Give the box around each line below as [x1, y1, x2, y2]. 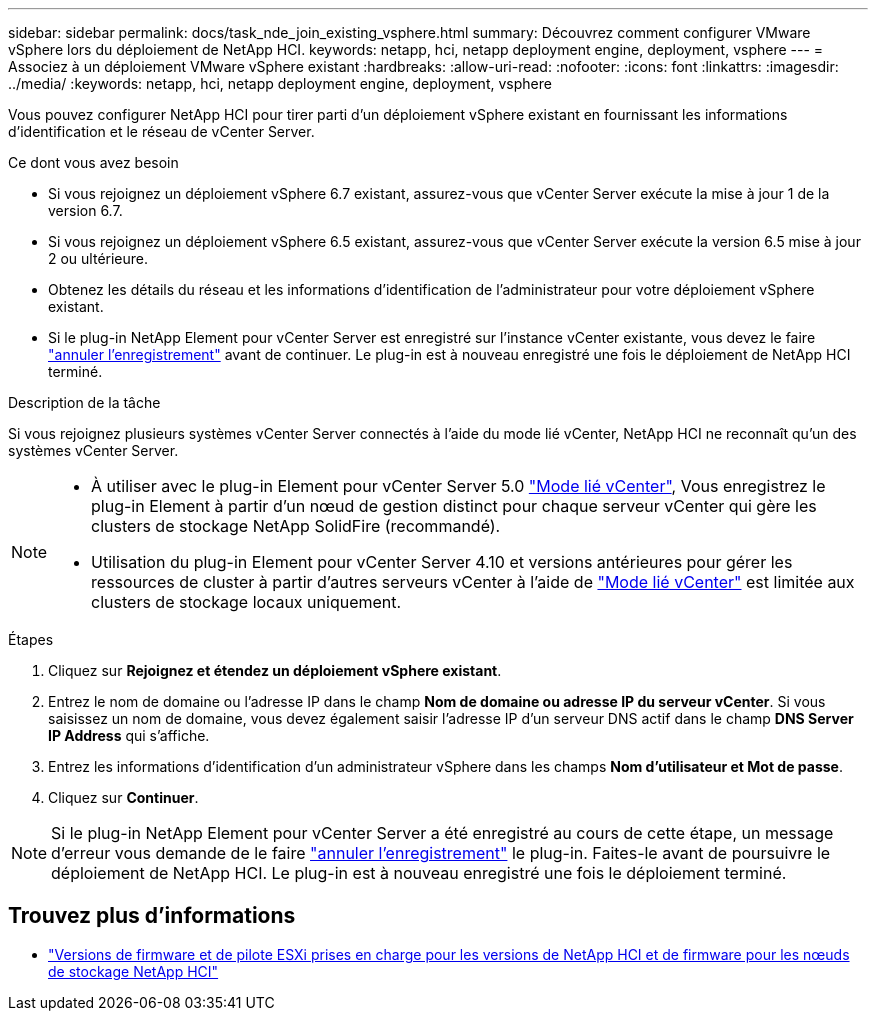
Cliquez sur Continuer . [48, 789, 199, 806]
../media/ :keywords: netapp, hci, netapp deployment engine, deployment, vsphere [8, 75, 552, 92]
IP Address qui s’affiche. [48, 727, 210, 744]
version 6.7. [48, 202, 123, 219]
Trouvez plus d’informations [8, 903, 296, 929]
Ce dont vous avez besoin [8, 154, 179, 171]
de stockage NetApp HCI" [48, 962, 219, 980]
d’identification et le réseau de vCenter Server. [8, 123, 315, 140]
